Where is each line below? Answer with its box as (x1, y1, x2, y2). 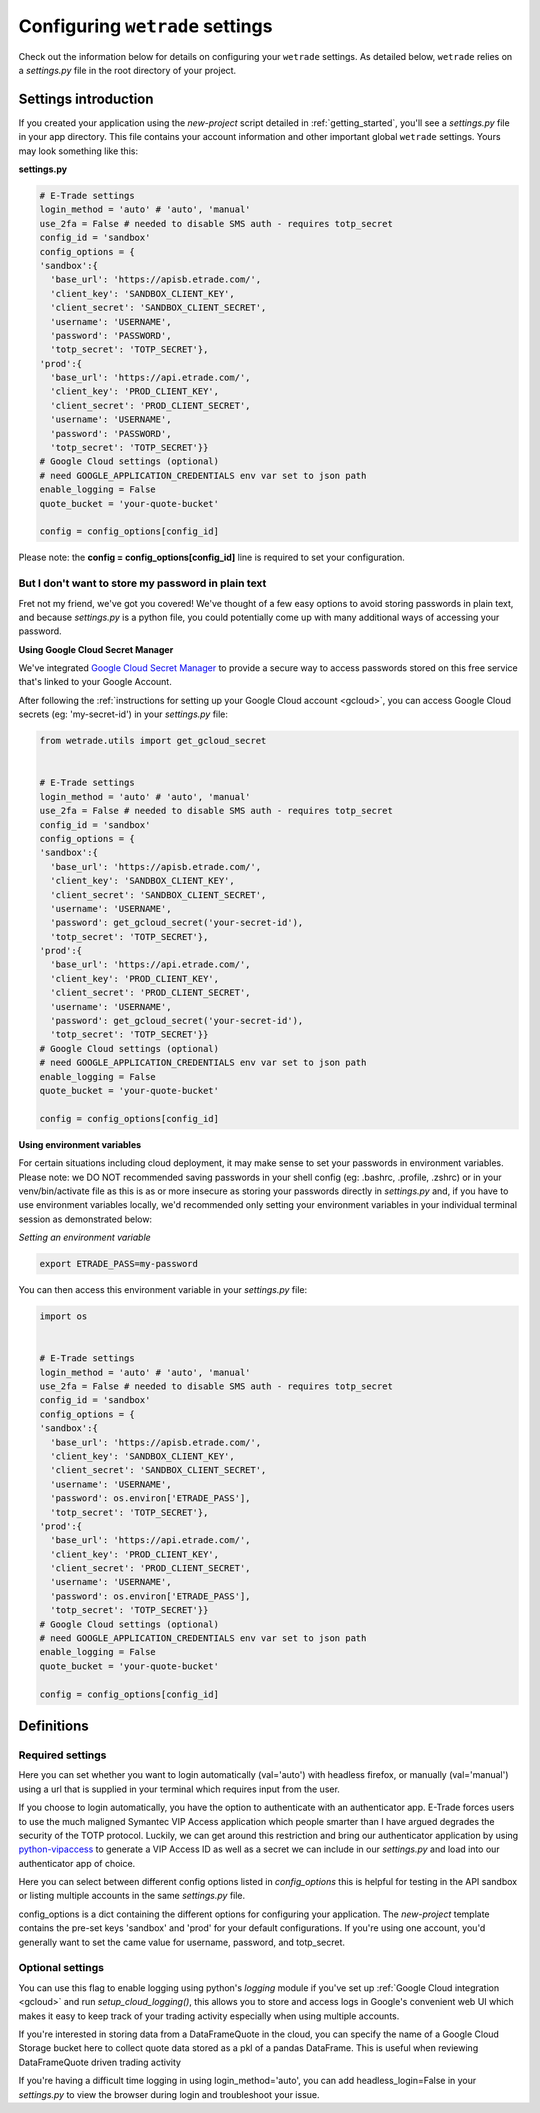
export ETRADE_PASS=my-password (39, 1258, 199, 1270)
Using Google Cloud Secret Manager (18, 643, 174, 655)
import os (39, 1311, 88, 1322)
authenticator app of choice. (18, 1857, 136, 1869)
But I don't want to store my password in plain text (18, 576, 267, 590)
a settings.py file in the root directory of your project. (18, 64, 237, 76)
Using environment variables (18, 1138, 142, 1150)
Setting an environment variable (18, 1231, 152, 1244)
